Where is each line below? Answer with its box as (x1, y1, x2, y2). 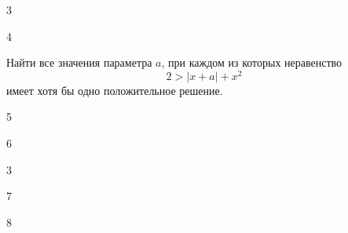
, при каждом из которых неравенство (161, 54, 343, 71)
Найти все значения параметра (6, 54, 152, 71)
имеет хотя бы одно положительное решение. (6, 82, 223, 98)
